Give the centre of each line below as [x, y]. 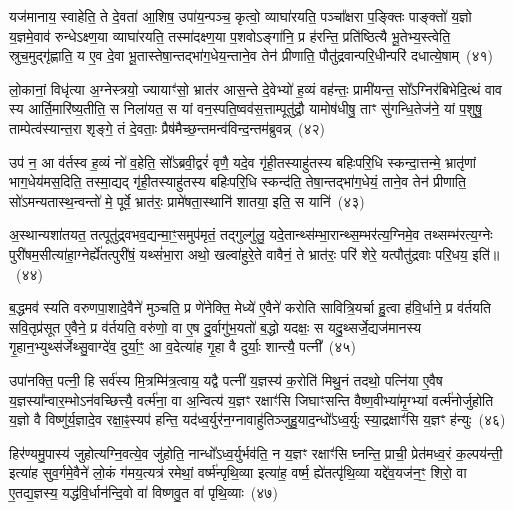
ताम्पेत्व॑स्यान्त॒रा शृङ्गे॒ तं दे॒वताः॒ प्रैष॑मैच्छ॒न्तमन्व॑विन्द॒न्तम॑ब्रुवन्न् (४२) [167, 127]
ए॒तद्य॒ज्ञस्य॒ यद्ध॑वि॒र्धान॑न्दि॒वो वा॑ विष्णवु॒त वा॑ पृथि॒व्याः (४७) [143, 491]
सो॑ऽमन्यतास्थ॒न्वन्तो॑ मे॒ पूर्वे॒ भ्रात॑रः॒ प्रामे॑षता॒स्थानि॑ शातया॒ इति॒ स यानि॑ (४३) [187, 200]
